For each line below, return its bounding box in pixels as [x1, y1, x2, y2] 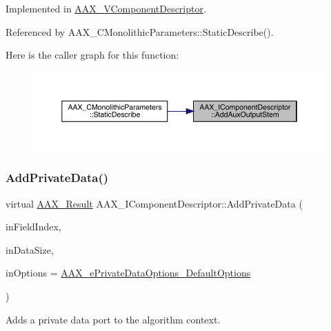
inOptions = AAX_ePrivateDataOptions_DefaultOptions [6, 265, 251, 280]
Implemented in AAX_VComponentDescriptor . [6, 1, 206, 15]
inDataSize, [6, 242, 54, 257]
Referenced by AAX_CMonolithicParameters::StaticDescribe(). [6, 24, 274, 39]
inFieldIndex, [6, 219, 61, 234]
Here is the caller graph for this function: [6, 48, 179, 62]
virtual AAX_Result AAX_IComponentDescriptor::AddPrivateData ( [6, 196, 303, 210]
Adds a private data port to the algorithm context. [6, 312, 221, 326]
